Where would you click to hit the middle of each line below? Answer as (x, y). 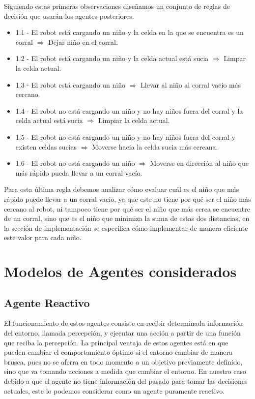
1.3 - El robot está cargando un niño (70, 84)
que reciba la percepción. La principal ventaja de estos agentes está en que (116, 342)
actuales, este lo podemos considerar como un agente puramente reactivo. (114, 390)
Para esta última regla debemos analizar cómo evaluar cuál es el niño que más (122, 189)
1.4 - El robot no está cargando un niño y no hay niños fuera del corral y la (129, 110)
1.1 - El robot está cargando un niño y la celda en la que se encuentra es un (129, 32)
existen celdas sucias (46, 146)
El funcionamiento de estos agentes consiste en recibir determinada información (124, 323)
